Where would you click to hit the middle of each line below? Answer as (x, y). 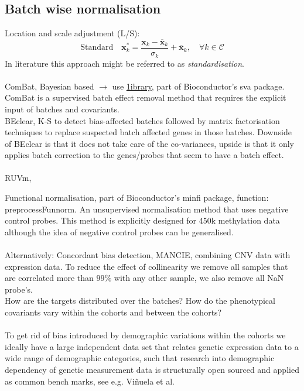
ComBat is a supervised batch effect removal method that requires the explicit (146, 97)
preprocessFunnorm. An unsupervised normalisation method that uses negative (147, 209)
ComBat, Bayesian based (49, 86)
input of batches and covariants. (62, 109)
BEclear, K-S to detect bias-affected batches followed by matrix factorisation (142, 120)
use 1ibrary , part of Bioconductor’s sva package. (198, 86)
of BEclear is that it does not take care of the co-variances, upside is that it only (149, 143)
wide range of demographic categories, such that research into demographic (140, 358)
